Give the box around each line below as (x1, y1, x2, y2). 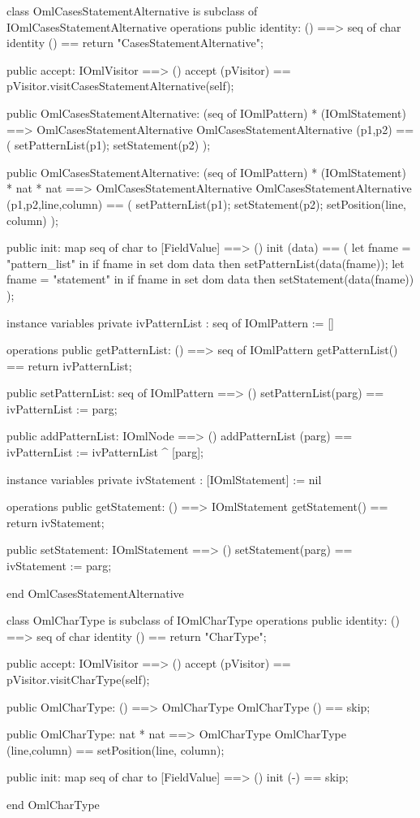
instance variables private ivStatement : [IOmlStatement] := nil (6, 470, 322, 487)
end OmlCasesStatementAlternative (6, 584, 184, 601)
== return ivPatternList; (6, 357, 132, 374)
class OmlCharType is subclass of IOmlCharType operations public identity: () (6, 612, 400, 629)
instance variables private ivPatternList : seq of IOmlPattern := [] (6, 314, 334, 331)
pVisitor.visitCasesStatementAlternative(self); (6, 77, 234, 94)
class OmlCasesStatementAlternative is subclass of (6, 2, 258, 19)
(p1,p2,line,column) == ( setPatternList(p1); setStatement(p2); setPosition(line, (6, 195, 406, 212)
